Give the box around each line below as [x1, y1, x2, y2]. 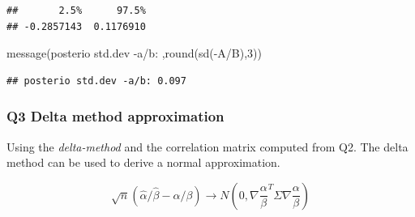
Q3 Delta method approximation [6, 106, 225, 126]
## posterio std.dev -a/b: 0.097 [6, 74, 186, 87]
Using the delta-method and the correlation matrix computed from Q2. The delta [6, 138, 409, 155]
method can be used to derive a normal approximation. [6, 154, 280, 171]
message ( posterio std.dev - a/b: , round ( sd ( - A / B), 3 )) [6, 45, 262, 62]
